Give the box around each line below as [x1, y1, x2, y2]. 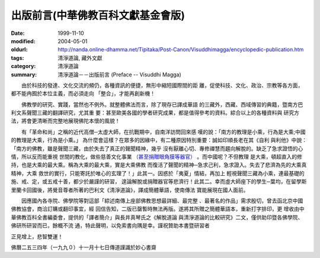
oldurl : [11, 46, 28, 53]
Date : [11, 30, 25, 37]
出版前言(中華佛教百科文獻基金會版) [11, 9, 185, 22]
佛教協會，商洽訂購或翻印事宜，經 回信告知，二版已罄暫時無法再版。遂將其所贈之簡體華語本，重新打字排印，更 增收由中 [11, 205, 305, 212]
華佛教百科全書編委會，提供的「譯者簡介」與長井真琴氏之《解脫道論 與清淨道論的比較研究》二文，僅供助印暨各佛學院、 [11, 214, 303, 221]
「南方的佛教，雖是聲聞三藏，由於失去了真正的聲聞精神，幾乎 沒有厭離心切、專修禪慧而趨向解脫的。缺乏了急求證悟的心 [11, 145, 303, 152]
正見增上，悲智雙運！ [11, 233, 63, 240]
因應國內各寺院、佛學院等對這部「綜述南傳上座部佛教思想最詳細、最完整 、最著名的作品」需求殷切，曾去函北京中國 [21, 197, 303, 204]
